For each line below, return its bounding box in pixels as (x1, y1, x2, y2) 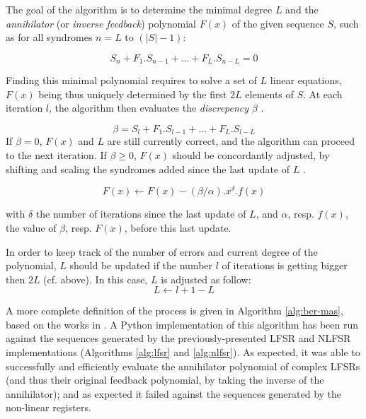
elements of (245, 86, 294, 101)
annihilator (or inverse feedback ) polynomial (6, 16, 196, 30)
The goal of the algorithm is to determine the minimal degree (6, 2, 273, 16)
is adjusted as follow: (161, 271, 251, 286)
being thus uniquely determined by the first (38, 86, 227, 101)
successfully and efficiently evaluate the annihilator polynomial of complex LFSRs (6, 358, 360, 373)
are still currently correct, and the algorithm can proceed (107, 134, 355, 148)
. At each (303, 86, 343, 101)
